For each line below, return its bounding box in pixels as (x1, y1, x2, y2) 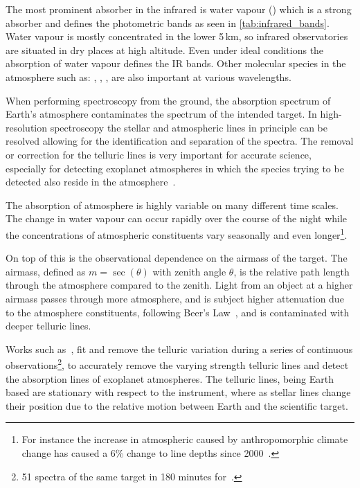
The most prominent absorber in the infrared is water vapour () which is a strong (6, 2, 352, 16)
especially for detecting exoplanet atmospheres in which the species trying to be (6, 161, 344, 175)
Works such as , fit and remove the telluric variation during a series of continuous (6, 341, 353, 356)
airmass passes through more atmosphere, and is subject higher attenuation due (6, 291, 344, 305)
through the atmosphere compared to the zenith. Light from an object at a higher (6, 278, 353, 292)
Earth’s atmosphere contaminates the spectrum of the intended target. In (6, 107, 317, 121)
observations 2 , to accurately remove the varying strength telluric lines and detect (6, 356, 349, 372)
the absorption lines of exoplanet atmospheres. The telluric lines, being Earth (6, 371, 334, 386)
